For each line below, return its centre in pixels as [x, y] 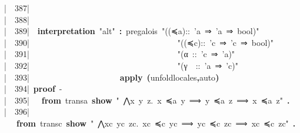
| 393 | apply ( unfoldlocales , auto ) [112, 77]
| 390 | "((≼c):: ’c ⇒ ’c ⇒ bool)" [139, 42]
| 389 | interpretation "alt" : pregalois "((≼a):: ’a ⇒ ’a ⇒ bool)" [132, 31]
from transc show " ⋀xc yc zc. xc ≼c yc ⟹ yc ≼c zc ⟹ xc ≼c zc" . [156, 123]
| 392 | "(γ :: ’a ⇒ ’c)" [121, 65]
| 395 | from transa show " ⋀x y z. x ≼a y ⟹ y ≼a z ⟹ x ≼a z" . [147, 100]
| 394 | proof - [33, 89]
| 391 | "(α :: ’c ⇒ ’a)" [120, 54]
